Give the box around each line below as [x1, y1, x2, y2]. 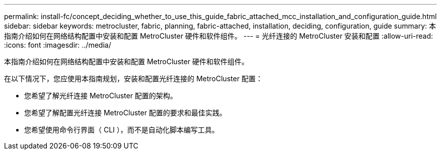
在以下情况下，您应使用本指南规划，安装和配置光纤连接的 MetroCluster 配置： [4, 74, 263, 83]
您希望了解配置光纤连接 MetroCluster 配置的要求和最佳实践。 [24, 108, 227, 117]
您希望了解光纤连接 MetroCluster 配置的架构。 [24, 91, 177, 100]
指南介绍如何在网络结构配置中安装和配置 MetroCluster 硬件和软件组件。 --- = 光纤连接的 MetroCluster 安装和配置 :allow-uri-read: [4, 32, 433, 40]
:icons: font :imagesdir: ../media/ [4, 41, 111, 49]
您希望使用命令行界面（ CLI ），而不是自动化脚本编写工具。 [24, 125, 219, 134]
